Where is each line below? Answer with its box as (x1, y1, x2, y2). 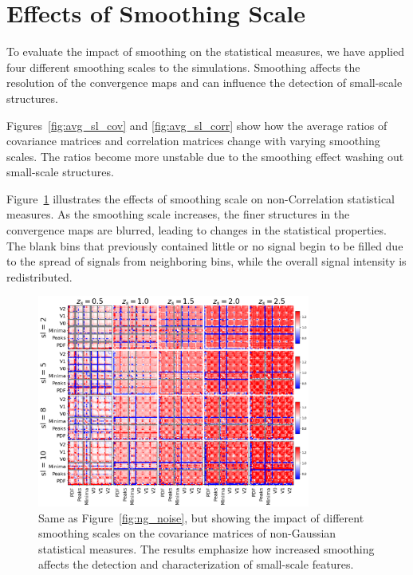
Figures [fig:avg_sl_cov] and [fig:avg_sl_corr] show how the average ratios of (6, 116, 387, 133)
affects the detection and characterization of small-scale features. (38, 556, 354, 573)
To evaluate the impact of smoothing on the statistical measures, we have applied (6, 43, 404, 60)
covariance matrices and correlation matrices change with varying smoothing (6, 132, 380, 149)
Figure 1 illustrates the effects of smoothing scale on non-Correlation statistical (6, 190, 395, 207)
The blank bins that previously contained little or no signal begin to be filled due (6, 237, 403, 254)
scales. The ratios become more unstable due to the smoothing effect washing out (6, 148, 404, 164)
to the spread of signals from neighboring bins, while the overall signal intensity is (6, 253, 407, 270)
